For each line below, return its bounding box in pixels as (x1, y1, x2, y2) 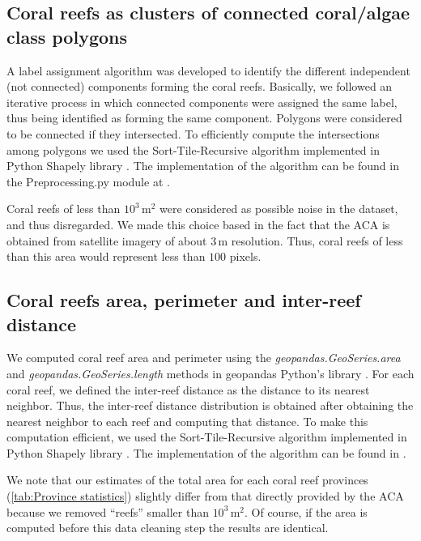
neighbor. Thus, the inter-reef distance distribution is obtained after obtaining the (6, 397, 414, 414)
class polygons (6, 23, 127, 49)
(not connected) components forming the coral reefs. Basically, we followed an (6, 78, 393, 95)
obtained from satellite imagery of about (6, 232, 207, 249)
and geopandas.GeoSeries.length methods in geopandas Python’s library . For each (6, 364, 415, 381)
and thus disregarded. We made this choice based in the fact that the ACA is (6, 215, 390, 232)
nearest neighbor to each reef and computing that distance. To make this (6, 412, 368, 429)
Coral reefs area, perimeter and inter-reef (6, 288, 361, 313)
